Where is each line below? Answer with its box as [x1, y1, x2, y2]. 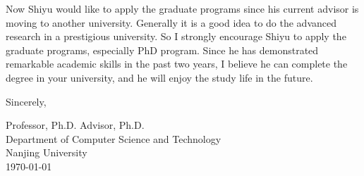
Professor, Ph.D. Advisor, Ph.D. [6, 118, 145, 132]
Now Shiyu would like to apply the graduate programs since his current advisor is [6, 1, 359, 15]
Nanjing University [6, 145, 87, 160]
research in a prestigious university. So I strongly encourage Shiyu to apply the [6, 29, 346, 44]
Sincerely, [6, 94, 47, 108]
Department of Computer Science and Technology [6, 131, 222, 146]
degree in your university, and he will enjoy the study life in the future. [6, 70, 313, 84]
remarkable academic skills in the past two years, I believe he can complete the [6, 56, 348, 71]
